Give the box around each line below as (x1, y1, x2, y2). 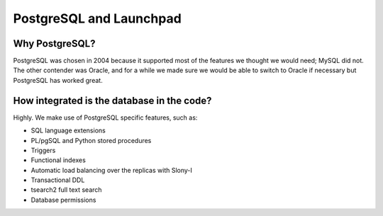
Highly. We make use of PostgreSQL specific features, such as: (13, 113, 198, 122)
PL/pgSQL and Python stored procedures (30, 136, 152, 144)
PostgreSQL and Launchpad (13, 11, 182, 26)
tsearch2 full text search (30, 186, 102, 194)
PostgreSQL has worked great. (13, 76, 103, 84)
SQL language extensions (30, 126, 106, 135)
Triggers (30, 146, 56, 154)
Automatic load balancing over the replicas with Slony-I (30, 166, 193, 174)
